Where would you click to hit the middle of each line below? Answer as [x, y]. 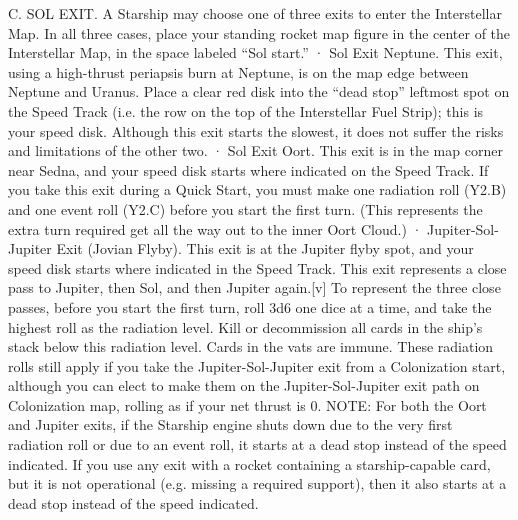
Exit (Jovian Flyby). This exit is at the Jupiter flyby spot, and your [265, 248]
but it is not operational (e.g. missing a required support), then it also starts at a [257, 483]
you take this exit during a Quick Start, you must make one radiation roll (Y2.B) [257, 189]
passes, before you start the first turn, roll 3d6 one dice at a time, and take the [250, 306]
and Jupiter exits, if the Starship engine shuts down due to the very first [230, 424]
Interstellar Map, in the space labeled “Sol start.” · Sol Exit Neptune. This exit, [255, 52]
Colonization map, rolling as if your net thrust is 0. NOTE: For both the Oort [247, 404]
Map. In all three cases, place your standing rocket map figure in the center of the [259, 32]
